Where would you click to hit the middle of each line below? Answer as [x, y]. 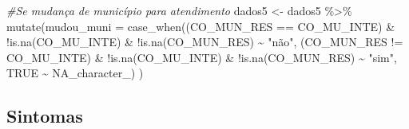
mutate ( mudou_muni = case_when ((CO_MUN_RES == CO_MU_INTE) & [201, 26]
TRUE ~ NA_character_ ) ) [75, 73]
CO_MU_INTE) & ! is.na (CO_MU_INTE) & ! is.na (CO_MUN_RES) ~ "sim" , [202, 57]
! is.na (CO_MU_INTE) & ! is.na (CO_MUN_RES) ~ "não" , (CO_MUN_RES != [205, 42]
